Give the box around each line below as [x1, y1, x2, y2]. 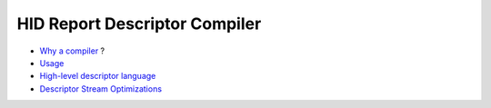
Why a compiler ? [39, 45, 105, 56]
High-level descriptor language [39, 71, 156, 82]
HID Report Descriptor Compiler [16, 14, 262, 34]
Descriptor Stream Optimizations [39, 83, 163, 94]
